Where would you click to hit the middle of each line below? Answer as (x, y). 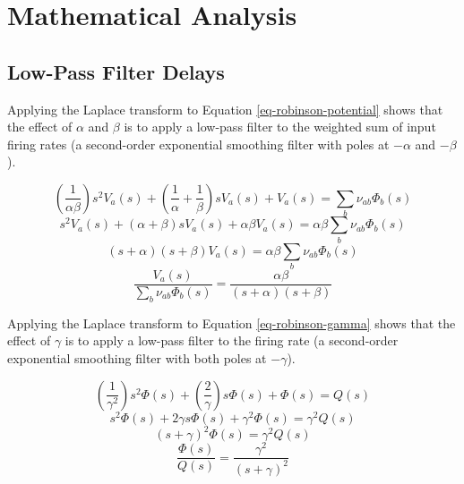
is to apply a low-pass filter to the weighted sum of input (280, 127)
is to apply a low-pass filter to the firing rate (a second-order (232, 340)
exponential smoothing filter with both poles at (137, 357)
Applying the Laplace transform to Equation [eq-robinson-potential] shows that (225, 109)
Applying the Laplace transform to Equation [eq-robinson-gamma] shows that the (232, 323)
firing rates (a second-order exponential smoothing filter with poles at (198, 144)
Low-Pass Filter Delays (116, 71)
